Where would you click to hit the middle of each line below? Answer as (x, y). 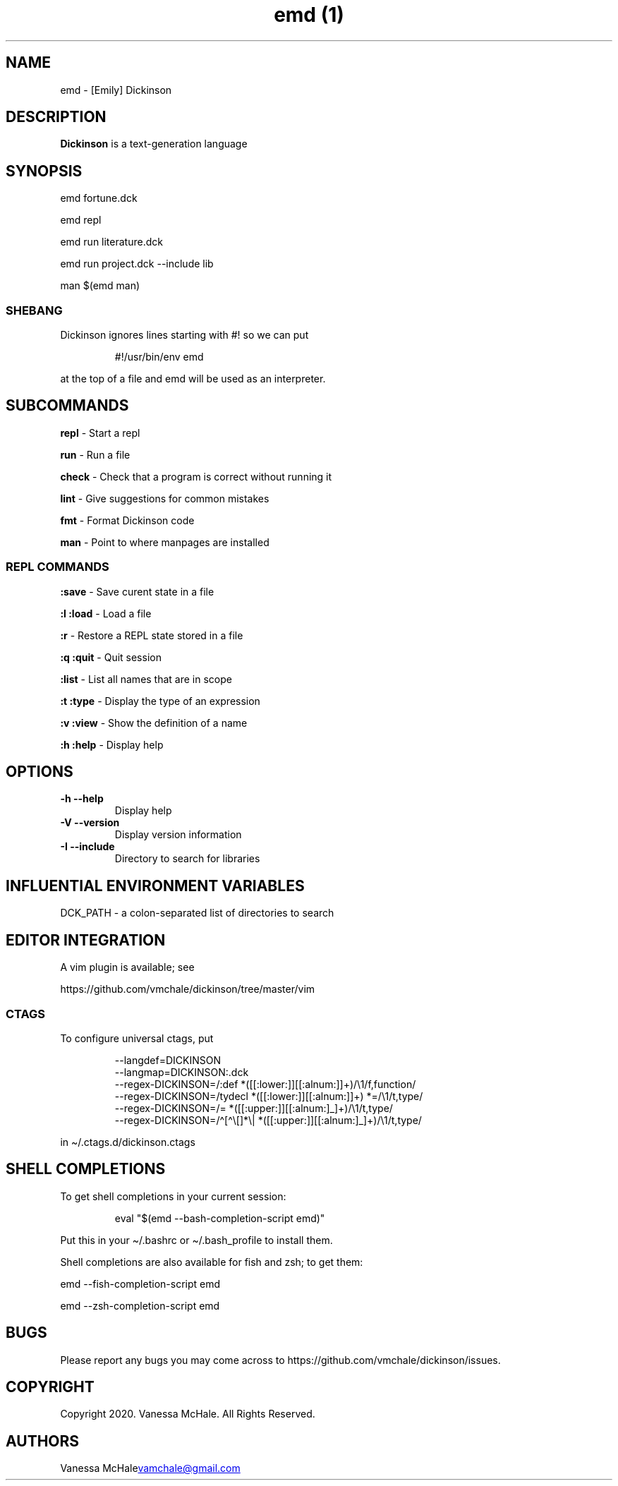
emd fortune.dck (99, 198)
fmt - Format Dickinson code (127, 520)
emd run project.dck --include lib (137, 264)
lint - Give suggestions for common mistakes (165, 498)
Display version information (178, 835)
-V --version (90, 823)
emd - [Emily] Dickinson (116, 90)
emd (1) (309, 15)
